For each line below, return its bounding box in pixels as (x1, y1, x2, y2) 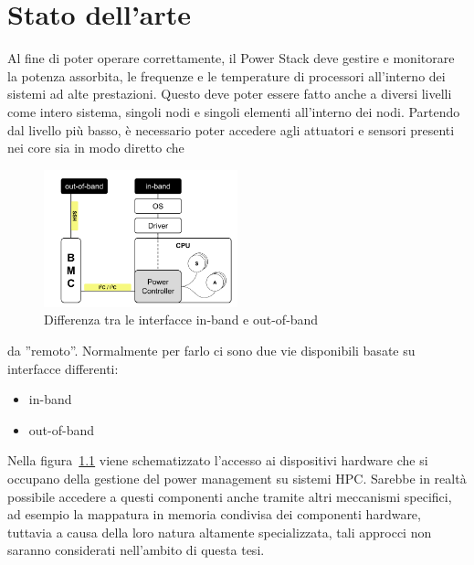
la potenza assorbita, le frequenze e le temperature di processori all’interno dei (7, 66, 446, 85)
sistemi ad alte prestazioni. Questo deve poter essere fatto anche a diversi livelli (7, 84, 452, 103)
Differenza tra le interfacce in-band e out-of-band (44, 310, 319, 329)
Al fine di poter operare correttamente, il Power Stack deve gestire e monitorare (7, 48, 455, 68)
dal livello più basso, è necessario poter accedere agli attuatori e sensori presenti (7, 120, 455, 139)
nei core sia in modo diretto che (7, 138, 184, 157)
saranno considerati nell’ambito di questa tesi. (7, 540, 265, 560)
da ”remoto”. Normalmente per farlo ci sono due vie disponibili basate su (7, 341, 416, 360)
